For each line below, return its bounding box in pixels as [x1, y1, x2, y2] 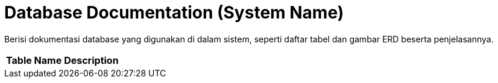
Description [64, 54, 119, 66]
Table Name [6, 54, 62, 66]
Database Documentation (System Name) [4, 2, 344, 23]
